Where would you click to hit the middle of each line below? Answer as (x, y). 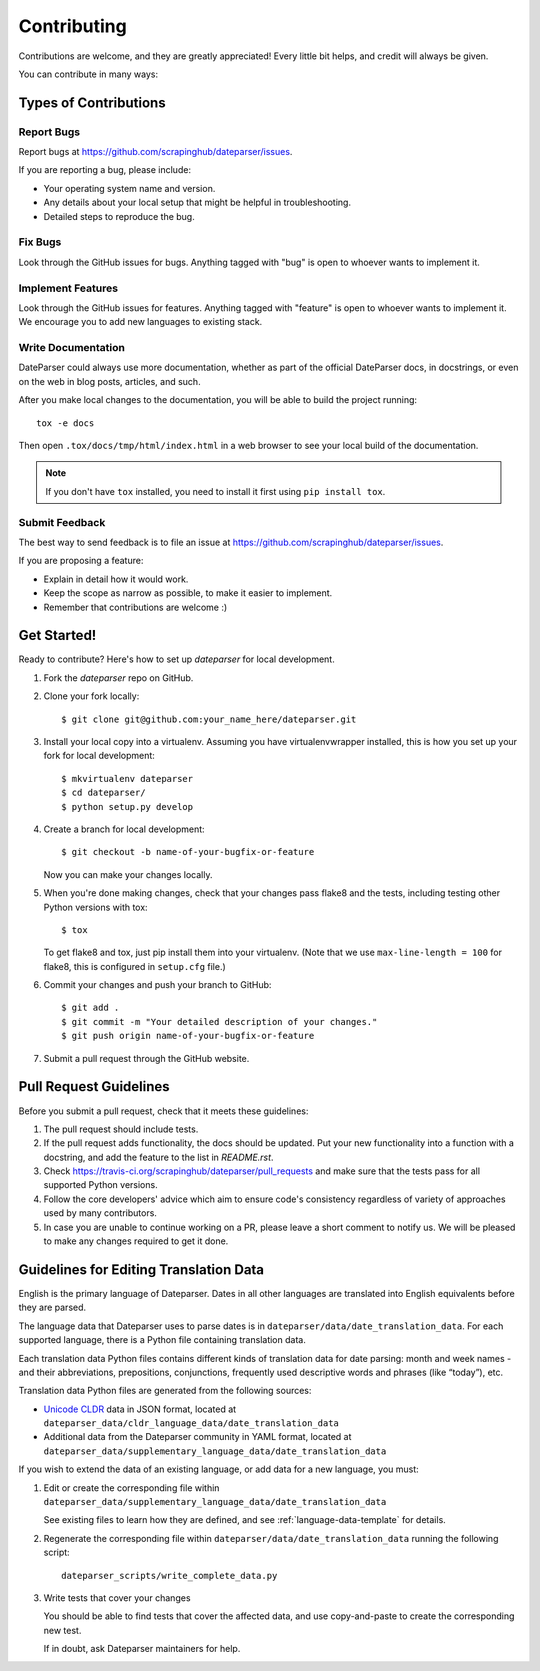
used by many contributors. (100, 1213)
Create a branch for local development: (124, 829)
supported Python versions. (101, 1185)
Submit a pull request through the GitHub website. (146, 1058)
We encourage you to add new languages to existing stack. (140, 322)
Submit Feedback (62, 522)
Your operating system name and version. (129, 188)
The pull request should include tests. (121, 1129)
